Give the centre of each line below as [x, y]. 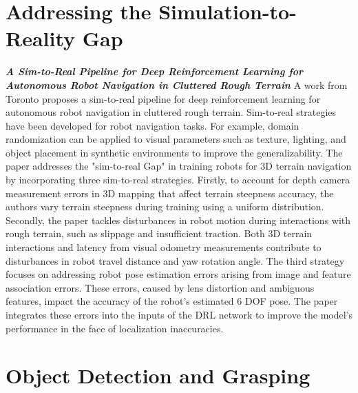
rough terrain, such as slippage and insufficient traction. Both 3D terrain [159, 233]
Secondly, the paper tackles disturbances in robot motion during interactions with [178, 220]
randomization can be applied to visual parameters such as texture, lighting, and [176, 139]
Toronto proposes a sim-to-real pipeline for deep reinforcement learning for [163, 98]
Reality [41, 38]
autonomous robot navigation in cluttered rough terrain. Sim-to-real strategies [171, 112]
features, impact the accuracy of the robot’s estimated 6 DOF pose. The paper [172, 301]
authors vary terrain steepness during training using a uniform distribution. [165, 206]
